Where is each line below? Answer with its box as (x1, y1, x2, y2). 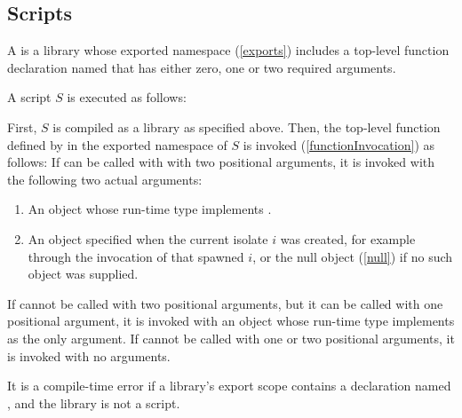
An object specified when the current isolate (28, 229, 268, 248)
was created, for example (280, 229, 416, 248)
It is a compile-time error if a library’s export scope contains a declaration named (7, 376, 451, 395)
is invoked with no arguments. (7, 346, 171, 365)
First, (7, 117, 37, 136)
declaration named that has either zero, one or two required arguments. (7, 58, 396, 76)
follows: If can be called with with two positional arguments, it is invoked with (7, 153, 435, 171)
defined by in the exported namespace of (7, 135, 227, 154)
